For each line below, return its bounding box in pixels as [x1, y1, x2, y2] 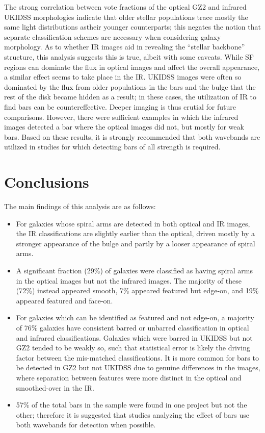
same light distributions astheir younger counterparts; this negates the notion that [4, 21, 261, 32]
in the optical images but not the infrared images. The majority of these [16, 275, 242, 286]
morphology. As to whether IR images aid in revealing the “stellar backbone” [4, 41, 245, 52]
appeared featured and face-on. [16, 295, 113, 305]
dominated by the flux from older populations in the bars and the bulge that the [4, 81, 256, 92]
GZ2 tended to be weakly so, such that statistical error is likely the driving [16, 342, 250, 353]
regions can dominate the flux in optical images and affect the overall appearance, [4, 61, 260, 72]
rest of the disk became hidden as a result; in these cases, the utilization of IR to [4, 91, 257, 102]
